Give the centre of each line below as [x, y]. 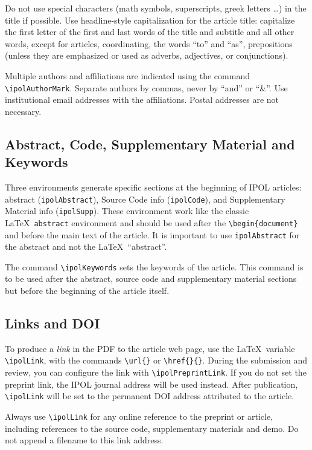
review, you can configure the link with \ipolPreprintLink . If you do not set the [156, 372]
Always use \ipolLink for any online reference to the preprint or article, [139, 416]
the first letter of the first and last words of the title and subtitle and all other [150, 32]
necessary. [23, 111]
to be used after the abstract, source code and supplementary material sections [151, 279]
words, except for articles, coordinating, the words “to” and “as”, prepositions [149, 43]
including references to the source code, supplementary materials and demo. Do [152, 428]
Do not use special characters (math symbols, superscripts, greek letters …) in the [156, 8]
